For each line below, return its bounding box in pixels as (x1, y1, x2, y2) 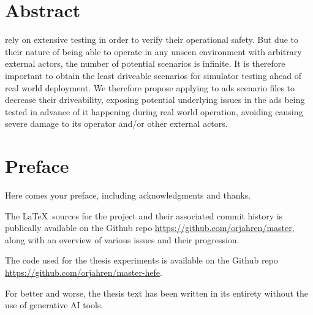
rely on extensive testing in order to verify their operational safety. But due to (5, 33, 299, 46)
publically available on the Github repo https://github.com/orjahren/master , (5, 221, 295, 234)
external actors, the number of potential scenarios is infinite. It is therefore (5, 57, 285, 70)
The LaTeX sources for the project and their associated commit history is (5, 209, 283, 222)
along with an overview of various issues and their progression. (5, 233, 239, 246)
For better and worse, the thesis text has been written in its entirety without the (5, 286, 309, 299)
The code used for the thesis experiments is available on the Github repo (5, 254, 278, 267)
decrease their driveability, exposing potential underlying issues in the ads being (5, 93, 305, 106)
